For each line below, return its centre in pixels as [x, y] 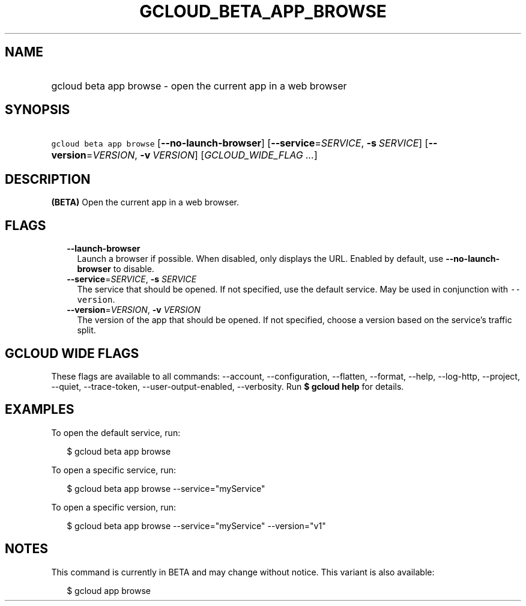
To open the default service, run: [116, 432]
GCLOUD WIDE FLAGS [72, 353]
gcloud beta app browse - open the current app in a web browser [199, 86]
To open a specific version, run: [114, 507]
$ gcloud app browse [109, 590]
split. [86, 330]
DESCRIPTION [48, 179]
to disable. [134, 269]
